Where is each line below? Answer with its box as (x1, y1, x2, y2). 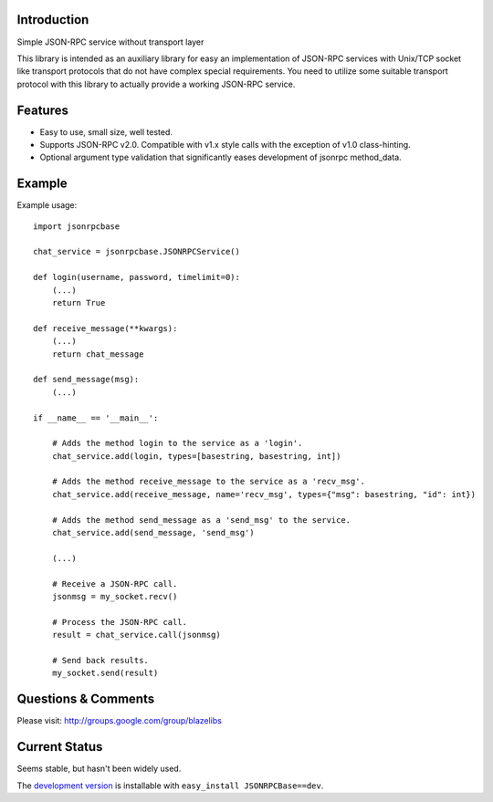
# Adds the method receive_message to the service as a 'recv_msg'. (51, 476, 365, 487)
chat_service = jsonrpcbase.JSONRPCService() (33, 246, 241, 257)
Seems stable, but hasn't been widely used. (16, 763, 182, 775)
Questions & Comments (16, 692, 155, 707)
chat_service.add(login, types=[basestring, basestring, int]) (51, 451, 341, 461)
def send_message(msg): (33, 374, 140, 385)
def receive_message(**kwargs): (33, 323, 178, 333)
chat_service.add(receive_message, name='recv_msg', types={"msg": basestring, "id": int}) (51, 489, 477, 499)
